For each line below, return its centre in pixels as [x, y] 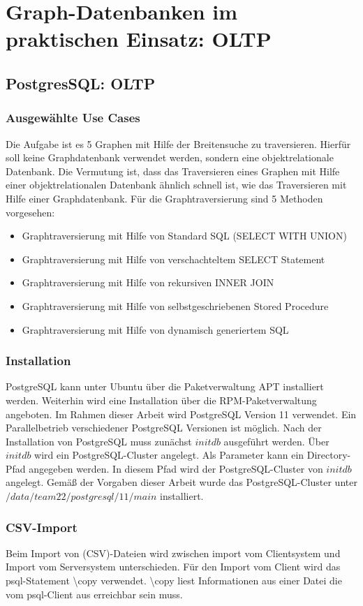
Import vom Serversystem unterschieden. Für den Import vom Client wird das [173, 567]
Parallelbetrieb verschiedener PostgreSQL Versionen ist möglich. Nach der [164, 428]
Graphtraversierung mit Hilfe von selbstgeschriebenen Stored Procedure [175, 305]
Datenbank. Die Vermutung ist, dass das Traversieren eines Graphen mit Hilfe [173, 171]
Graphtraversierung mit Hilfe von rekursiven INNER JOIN [148, 282]
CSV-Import [42, 527]
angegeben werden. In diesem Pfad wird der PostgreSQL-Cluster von [176, 468]
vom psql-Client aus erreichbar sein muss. [94, 594]
